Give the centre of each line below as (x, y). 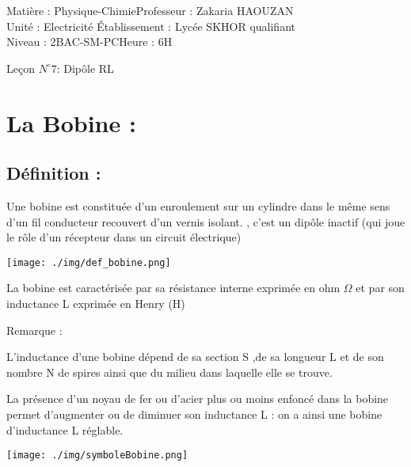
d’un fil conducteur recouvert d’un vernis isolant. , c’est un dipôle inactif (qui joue (206, 221)
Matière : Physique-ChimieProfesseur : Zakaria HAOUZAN (150, 10)
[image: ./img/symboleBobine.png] (97, 456)
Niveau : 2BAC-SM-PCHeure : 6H (89, 42)
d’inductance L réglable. (65, 429)
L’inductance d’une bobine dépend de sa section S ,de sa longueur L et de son (195, 357)
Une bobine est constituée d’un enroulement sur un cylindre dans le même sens (198, 205)
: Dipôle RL (85, 68)
